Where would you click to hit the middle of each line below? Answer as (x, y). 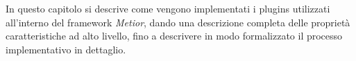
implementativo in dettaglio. (66, 49)
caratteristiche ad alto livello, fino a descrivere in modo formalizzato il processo (174, 36)
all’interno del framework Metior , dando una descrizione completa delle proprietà (178, 22)
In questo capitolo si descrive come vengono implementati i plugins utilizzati (168, 8)
